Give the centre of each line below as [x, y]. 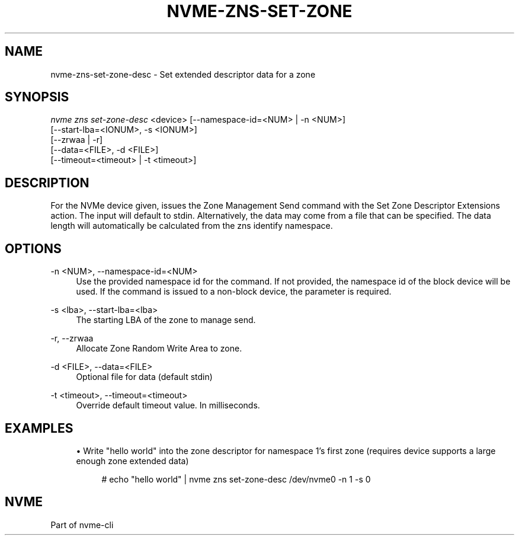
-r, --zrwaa [72, 338]
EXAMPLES [39, 428]
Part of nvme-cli [82, 525]
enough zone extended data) [132, 461]
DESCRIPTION [47, 183]
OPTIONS [33, 248]
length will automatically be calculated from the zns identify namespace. [192, 226]
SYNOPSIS [37, 97]
